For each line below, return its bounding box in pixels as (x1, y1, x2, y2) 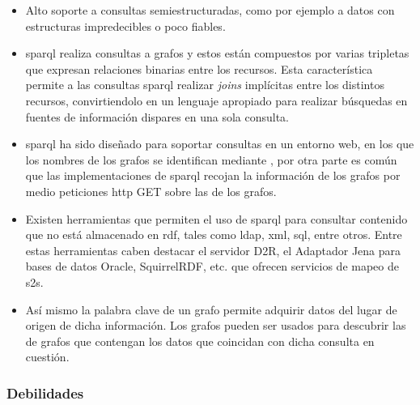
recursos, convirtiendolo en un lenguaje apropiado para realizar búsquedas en (25, 92, 408, 109)
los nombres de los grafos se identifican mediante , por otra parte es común (25, 151, 397, 168)
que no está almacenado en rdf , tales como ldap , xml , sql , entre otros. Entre (25, 226, 402, 243)
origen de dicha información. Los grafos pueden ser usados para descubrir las (25, 317, 406, 334)
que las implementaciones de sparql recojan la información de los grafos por (25, 167, 401, 184)
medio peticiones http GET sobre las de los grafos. (25, 182, 277, 199)
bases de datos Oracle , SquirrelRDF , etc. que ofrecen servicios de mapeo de (25, 258, 399, 275)
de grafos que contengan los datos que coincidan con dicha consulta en (25, 332, 375, 349)
